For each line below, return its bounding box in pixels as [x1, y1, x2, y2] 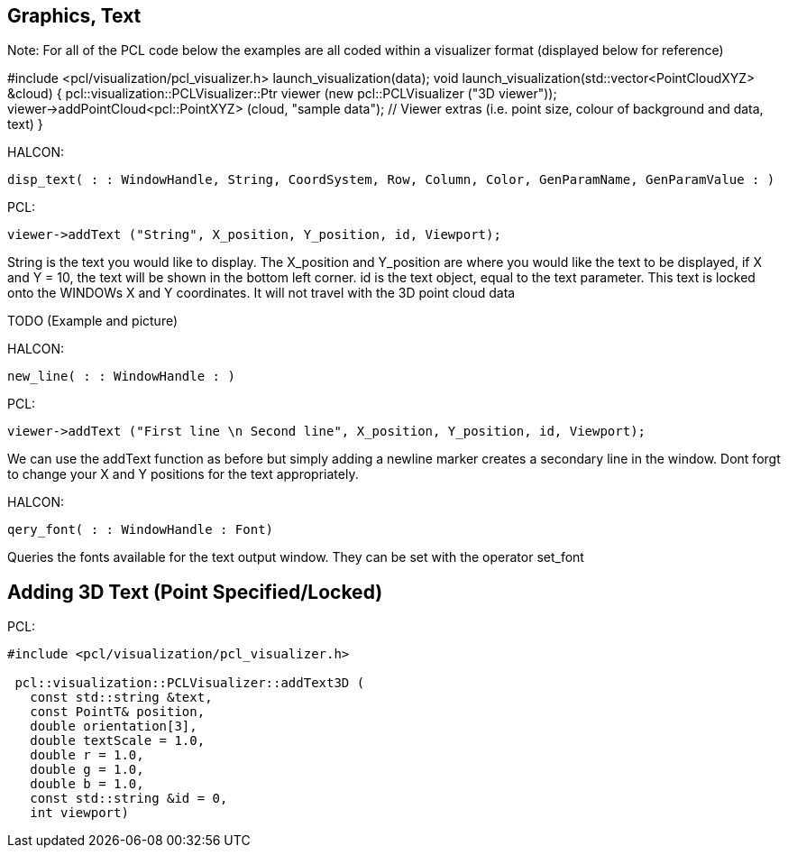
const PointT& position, [30, 704, 206, 720]
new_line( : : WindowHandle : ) [7, 369, 235, 384]
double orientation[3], [30, 719, 197, 734]
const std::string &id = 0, [30, 791, 228, 806]
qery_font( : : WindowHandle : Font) [7, 522, 274, 538]
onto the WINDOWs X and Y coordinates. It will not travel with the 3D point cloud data [7, 285, 516, 301]
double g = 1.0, [30, 762, 144, 777]
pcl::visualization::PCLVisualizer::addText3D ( [14, 676, 365, 691]
